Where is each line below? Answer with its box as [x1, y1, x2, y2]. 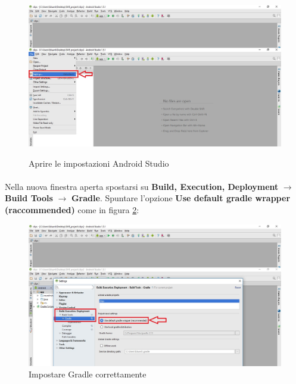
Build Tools [5, 192, 53, 204]
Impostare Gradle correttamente [29, 368, 147, 380]
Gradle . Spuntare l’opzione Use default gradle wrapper [71, 192, 291, 204]
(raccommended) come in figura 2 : [5, 204, 139, 216]
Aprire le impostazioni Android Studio [29, 157, 169, 169]
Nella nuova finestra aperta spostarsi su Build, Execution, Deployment [5, 180, 279, 192]
